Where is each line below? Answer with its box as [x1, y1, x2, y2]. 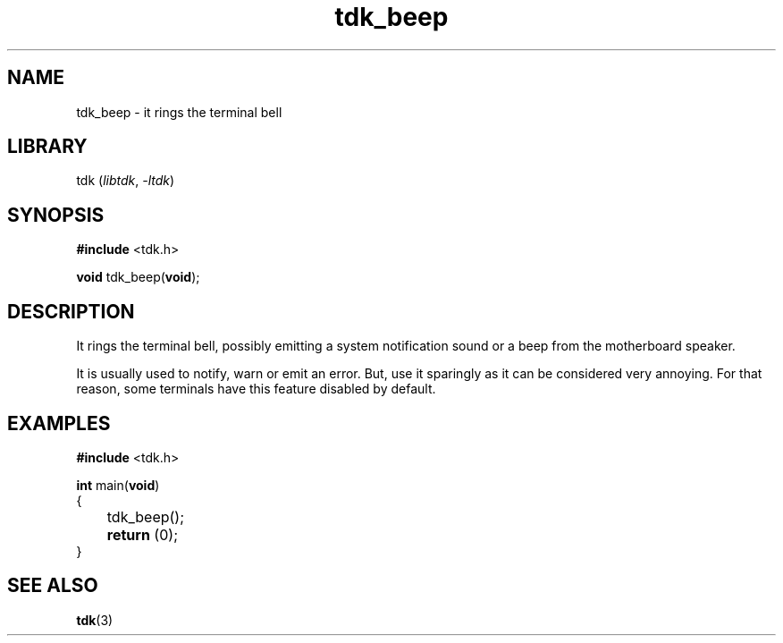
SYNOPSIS [7, 203, 105, 226]
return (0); [106, 525, 178, 544]
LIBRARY [7, 135, 88, 158]
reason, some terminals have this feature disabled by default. [76, 381, 436, 397]
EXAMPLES [7, 411, 111, 435]
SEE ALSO [7, 574, 98, 597]
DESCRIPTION [7, 300, 135, 323]
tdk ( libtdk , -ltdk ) [76, 173, 175, 189]
